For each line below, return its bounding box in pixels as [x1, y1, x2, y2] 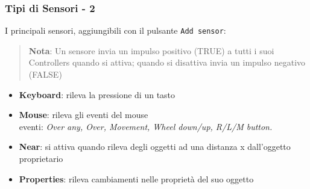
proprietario [19, 152, 63, 165]
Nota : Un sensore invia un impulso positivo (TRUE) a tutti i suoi [28, 44, 274, 57]
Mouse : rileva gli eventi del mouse [19, 108, 148, 121]
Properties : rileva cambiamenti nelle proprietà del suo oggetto [19, 172, 254, 185]
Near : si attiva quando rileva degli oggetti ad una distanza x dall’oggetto [19, 140, 291, 153]
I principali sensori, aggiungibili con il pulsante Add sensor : [5, 24, 226, 37]
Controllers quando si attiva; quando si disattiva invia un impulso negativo [28, 56, 306, 69]
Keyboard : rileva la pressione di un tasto [19, 88, 176, 101]
